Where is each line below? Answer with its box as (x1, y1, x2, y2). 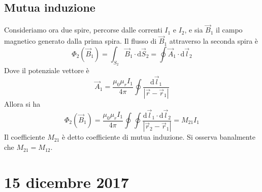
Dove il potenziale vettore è (4, 65, 89, 76)
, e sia (184, 24, 203, 35)
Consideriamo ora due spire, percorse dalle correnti (4, 24, 162, 35)
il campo (216, 24, 243, 35)
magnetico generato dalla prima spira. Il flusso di (4, 36, 157, 46)
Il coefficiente (4, 132, 45, 142)
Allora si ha (4, 98, 41, 109)
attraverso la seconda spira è (169, 36, 258, 46)
